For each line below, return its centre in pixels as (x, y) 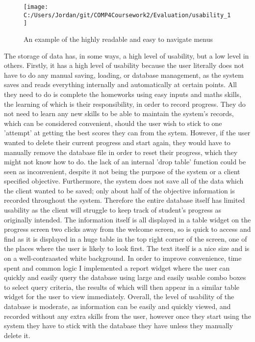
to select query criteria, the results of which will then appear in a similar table (122, 287)
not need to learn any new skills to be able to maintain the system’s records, (119, 113)
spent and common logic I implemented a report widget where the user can (117, 267)
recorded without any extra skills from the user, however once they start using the (127, 316)
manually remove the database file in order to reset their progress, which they (121, 152)
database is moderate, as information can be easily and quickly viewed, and (117, 306)
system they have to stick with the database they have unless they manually (119, 326)
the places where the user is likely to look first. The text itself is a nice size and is (127, 248)
